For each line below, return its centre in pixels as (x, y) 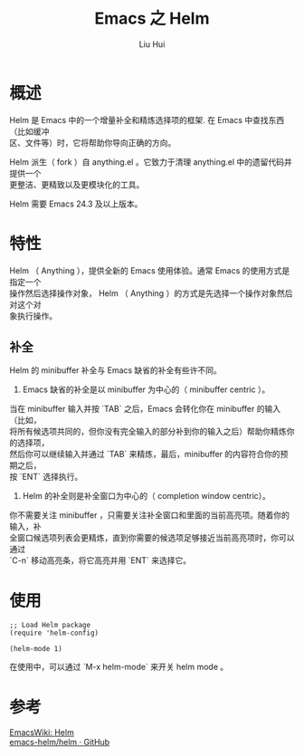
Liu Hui (152, 44)
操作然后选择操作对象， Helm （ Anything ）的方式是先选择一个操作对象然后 (151, 293)
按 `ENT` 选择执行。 (46, 477)
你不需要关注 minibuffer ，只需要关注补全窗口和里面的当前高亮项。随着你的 (149, 515)
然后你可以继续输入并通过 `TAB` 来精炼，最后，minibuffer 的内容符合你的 (145, 455)
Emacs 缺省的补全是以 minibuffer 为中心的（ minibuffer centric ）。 (146, 389)
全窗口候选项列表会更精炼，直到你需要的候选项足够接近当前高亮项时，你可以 (152, 538)
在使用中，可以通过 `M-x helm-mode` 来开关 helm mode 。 (119, 667)
